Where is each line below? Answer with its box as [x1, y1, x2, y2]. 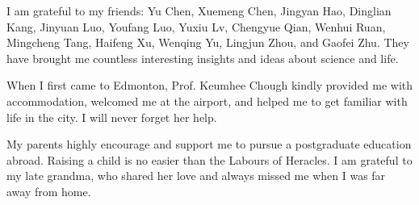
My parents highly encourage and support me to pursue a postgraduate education [6, 136, 412, 153]
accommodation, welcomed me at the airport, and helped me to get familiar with [6, 92, 408, 109]
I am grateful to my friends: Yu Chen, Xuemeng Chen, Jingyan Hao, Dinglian [6, 2, 392, 19]
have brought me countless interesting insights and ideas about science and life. [6, 49, 399, 66]
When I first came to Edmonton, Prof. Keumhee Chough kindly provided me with [6, 77, 413, 94]
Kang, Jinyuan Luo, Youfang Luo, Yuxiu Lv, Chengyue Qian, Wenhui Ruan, [6, 18, 386, 35]
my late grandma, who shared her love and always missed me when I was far [6, 167, 386, 184]
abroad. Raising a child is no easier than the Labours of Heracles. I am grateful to [6, 151, 413, 168]
